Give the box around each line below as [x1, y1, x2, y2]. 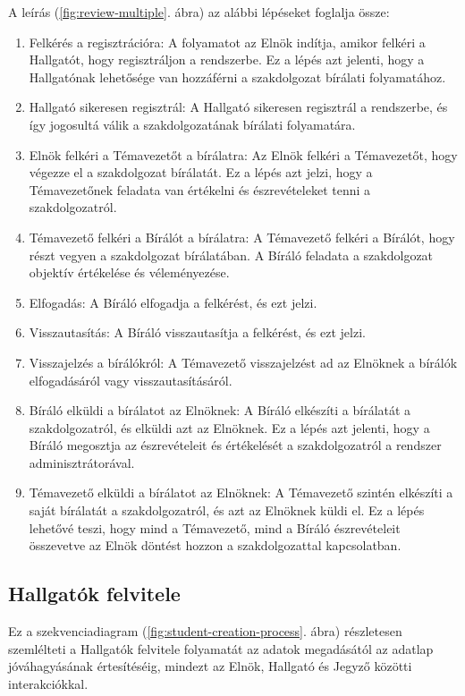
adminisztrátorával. [29, 453, 135, 471]
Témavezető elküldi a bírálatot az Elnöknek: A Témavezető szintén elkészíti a [29, 483, 453, 502]
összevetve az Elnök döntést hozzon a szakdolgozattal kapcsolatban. [29, 536, 402, 555]
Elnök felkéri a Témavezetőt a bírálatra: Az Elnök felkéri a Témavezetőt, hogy [29, 145, 458, 164]
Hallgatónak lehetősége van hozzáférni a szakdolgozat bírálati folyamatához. [29, 67, 446, 86]
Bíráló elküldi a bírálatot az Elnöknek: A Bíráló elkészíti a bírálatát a [29, 401, 411, 420]
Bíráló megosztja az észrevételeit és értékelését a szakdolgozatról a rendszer [29, 436, 442, 454]
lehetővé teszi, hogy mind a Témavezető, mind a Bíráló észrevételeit [29, 518, 401, 537]
